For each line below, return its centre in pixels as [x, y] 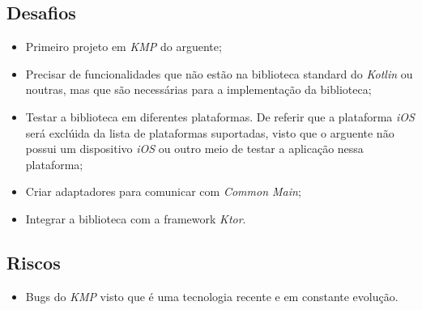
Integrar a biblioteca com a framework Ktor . [136, 218]
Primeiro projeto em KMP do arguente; [124, 47]
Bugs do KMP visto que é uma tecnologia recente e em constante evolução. [212, 296]
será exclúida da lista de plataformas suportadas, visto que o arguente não [210, 132]
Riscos [34, 262]
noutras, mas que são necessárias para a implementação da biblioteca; [198, 89]
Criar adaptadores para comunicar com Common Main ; [163, 191]
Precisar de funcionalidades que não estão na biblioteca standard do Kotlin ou [219, 73]
